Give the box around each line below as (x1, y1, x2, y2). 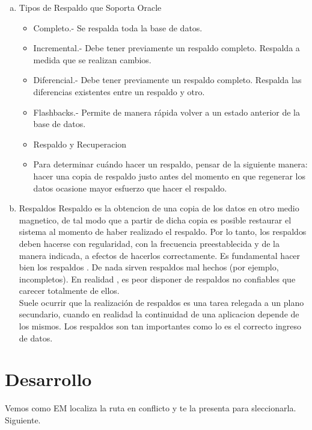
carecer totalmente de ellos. (19, 284, 120, 297)
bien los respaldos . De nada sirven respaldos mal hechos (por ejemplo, (19, 261, 279, 273)
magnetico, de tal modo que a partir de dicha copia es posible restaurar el (19, 213, 292, 226)
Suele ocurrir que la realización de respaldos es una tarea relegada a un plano (19, 296, 304, 308)
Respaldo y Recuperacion (33, 137, 127, 150)
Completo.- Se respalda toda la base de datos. (33, 21, 203, 34)
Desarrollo (5, 367, 92, 391)
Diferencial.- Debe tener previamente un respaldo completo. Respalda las (33, 73, 302, 86)
